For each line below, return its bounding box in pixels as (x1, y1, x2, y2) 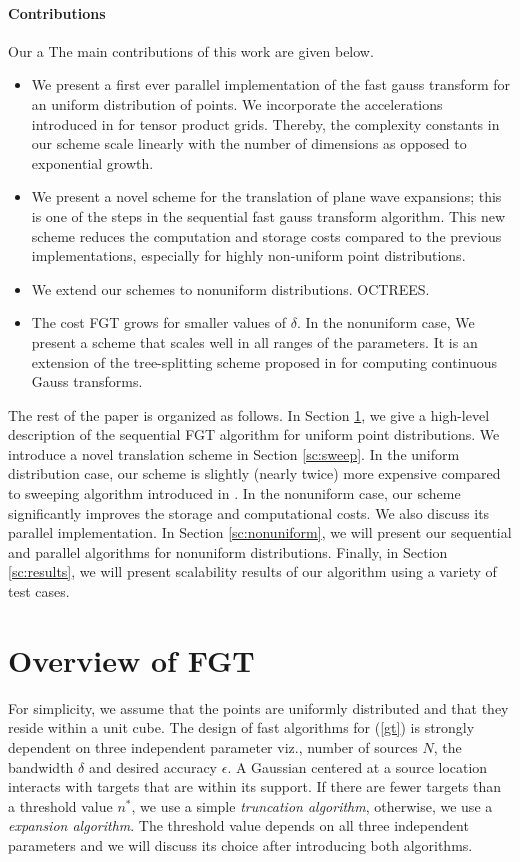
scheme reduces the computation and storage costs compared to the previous (31, 225, 502, 246)
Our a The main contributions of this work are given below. (8, 40, 374, 61)
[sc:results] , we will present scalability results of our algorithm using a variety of (8, 561, 497, 582)
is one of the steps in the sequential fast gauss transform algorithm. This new (31, 205, 506, 226)
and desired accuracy (88, 756, 218, 777)
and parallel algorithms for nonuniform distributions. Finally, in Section (8, 541, 448, 562)
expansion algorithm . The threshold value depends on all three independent (8, 815, 469, 836)
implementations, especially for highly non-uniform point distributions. (31, 245, 466, 266)
